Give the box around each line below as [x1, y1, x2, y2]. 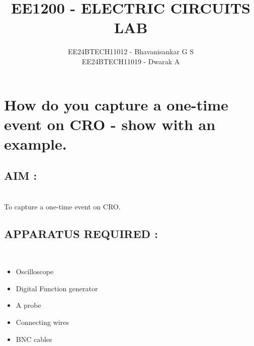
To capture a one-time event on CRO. [4, 201, 121, 211]
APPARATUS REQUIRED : [4, 225, 158, 241]
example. [4, 133, 67, 154]
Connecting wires [16, 317, 69, 327]
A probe [16, 300, 41, 310]
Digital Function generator [16, 283, 98, 293]
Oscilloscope [16, 266, 54, 277]
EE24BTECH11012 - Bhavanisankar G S [67, 46, 194, 57]
